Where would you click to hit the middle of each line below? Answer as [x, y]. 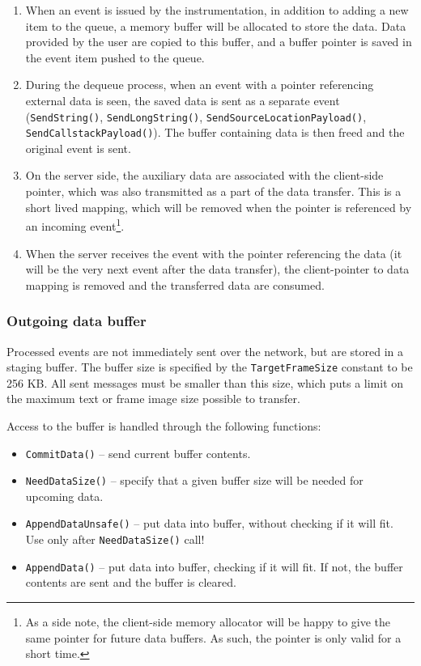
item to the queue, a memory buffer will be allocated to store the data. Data [216, 25]
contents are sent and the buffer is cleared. [131, 582]
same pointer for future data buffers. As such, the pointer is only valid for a [213, 637]
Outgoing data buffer [77, 321]
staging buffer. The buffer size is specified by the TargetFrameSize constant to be [210, 367]
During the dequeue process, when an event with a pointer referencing [200, 85]
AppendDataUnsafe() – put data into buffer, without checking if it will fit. [209, 523]
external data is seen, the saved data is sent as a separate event [183, 100]
